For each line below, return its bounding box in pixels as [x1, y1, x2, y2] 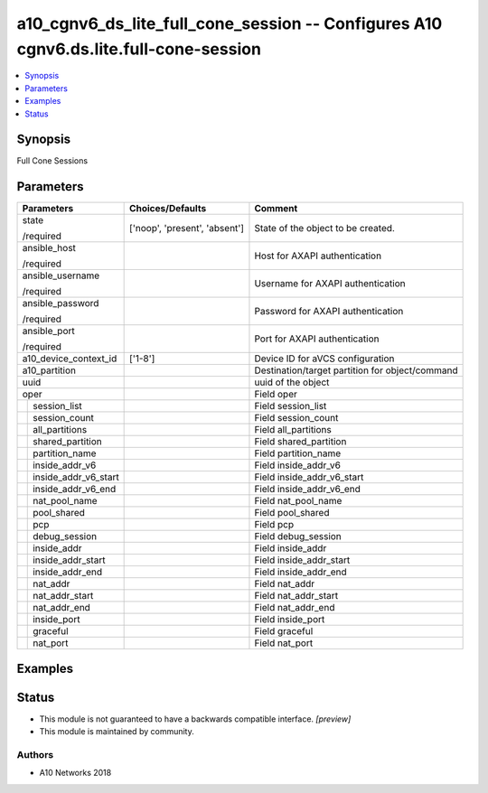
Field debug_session [254, 530, 343, 543]
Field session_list [254, 400, 327, 413]
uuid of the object [254, 376, 330, 388]
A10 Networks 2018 [39, 768, 112, 779]
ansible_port [22, 325, 76, 338]
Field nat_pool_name [254, 495, 343, 508]
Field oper [254, 388, 297, 401]
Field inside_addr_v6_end [254, 483, 361, 496]
